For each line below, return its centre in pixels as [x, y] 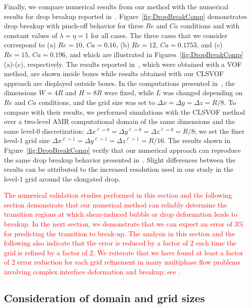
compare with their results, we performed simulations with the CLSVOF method [125, 112]
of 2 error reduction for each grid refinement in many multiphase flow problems [122, 262]
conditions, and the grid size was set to [97, 102]
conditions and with [210, 26]
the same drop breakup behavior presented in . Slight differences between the [120, 159]
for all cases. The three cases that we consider [159, 35]
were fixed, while [129, 92]
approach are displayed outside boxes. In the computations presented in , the [119, 83]
